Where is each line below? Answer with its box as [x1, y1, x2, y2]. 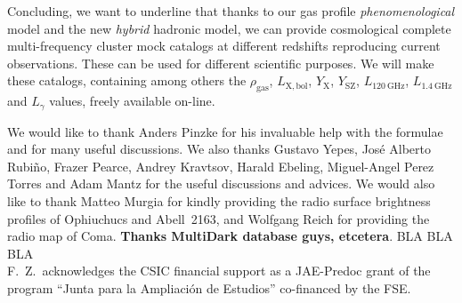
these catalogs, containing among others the [7, 71, 247, 90]
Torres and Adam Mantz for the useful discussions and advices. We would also [7, 174, 435, 193]
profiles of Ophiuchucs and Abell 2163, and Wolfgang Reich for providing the [7, 209, 430, 227]
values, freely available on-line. [49, 92, 215, 110]
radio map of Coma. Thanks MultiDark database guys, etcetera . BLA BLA [7, 227, 453, 245]
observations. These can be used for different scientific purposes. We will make [7, 53, 434, 72]
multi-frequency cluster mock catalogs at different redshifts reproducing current [7, 36, 441, 55]
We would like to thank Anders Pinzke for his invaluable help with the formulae [7, 122, 443, 140]
